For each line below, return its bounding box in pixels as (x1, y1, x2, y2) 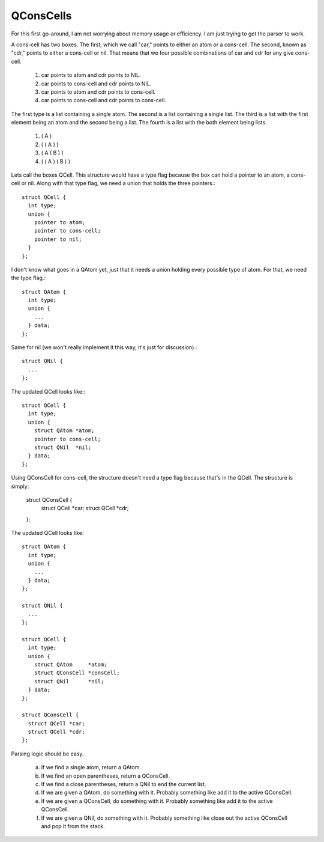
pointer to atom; (34, 219, 85, 225)
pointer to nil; (34, 236, 82, 243)
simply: (11, 483, 29, 490)
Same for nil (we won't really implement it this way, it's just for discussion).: (11, 344, 197, 351)
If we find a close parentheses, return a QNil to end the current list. (41, 781, 206, 788)
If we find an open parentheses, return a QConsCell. (41, 772, 170, 779)
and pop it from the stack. (41, 822, 105, 829)
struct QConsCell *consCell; (34, 670, 120, 676)
